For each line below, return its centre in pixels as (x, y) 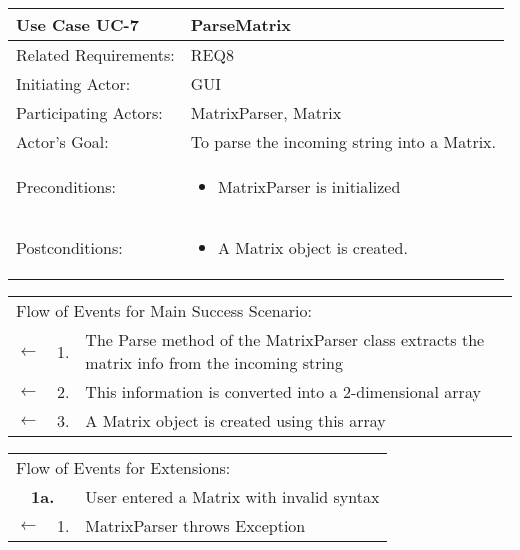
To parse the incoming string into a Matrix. (343, 141)
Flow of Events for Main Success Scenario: (164, 310)
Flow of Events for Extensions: (123, 467)
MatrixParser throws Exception (195, 525)
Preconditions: (66, 186)
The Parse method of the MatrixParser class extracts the (285, 339)
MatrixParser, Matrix (266, 112)
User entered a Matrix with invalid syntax (232, 496)
